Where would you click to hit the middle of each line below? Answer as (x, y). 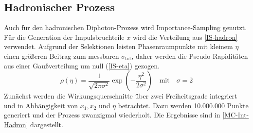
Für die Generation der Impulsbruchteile (64, 37)
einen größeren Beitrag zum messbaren (62, 56)
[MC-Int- (236, 115)
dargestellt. (47, 124)
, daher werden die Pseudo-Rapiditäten (190, 56)
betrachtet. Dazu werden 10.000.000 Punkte (183, 105)
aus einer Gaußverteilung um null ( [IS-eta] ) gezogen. (82, 65)
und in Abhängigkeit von (41, 105)
